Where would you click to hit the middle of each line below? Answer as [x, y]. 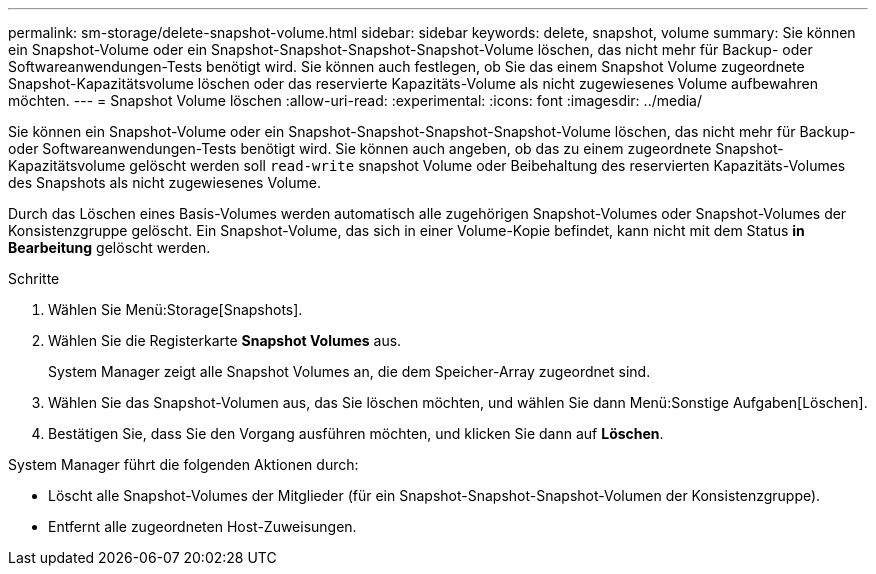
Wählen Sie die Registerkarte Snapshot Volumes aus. [225, 340]
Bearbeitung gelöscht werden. [109, 247]
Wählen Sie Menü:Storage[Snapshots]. [175, 309]
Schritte [34, 278]
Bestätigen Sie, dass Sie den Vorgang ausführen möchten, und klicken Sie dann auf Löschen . [356, 433]
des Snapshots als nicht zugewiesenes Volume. [164, 182]
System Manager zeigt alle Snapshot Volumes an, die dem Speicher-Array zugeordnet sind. [349, 371]
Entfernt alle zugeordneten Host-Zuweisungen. [202, 526]
